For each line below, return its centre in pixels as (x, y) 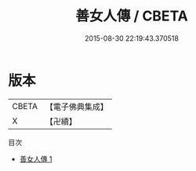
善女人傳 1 (36, 158)
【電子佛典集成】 (76, 107)
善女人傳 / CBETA (132, 16)
